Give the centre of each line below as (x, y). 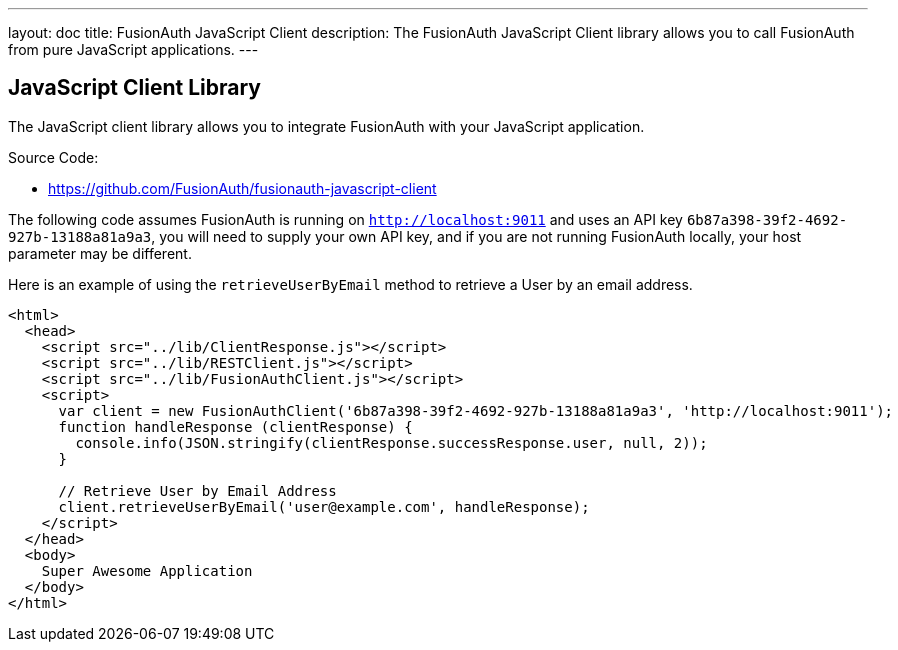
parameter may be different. (100, 253)
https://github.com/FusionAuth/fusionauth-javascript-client (242, 188)
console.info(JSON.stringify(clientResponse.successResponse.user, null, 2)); (391, 442)
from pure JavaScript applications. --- (133, 49)
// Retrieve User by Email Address (197, 490)
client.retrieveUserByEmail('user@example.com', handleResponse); (324, 506)
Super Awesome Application (147, 570)
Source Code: (53, 157)
